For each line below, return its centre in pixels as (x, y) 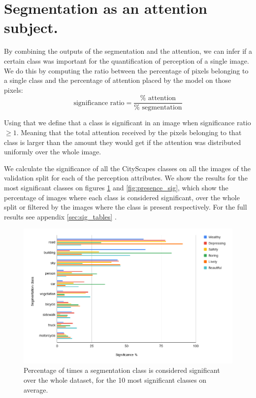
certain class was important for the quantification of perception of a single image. (127, 60)
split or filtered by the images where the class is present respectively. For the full (126, 207)
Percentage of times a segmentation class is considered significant (122, 370)
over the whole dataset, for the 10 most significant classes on (115, 380)
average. (36, 389)
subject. (31, 27)
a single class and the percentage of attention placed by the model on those (118, 80)
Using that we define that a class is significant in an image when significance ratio (128, 123)
